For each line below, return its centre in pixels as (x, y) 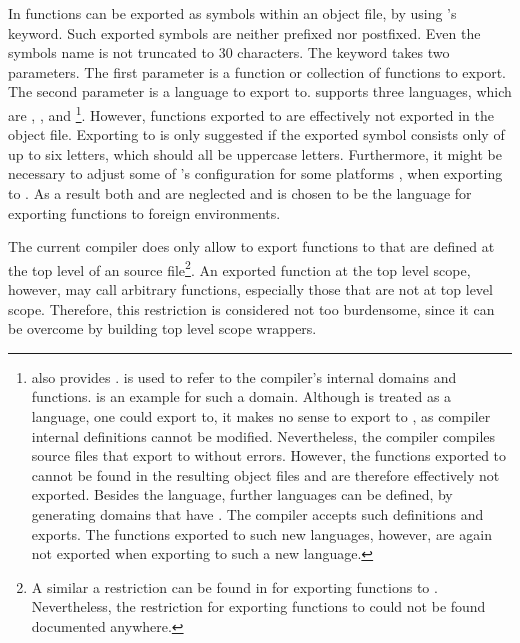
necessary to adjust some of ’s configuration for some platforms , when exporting (255, 173)
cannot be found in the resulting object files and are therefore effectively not (265, 474)
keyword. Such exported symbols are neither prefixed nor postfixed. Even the (244, 32)
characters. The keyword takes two (343, 52)
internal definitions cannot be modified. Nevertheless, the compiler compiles (263, 435)
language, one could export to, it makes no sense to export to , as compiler (261, 416)
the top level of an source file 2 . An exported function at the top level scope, (239, 268)
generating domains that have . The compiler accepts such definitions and (257, 513)
